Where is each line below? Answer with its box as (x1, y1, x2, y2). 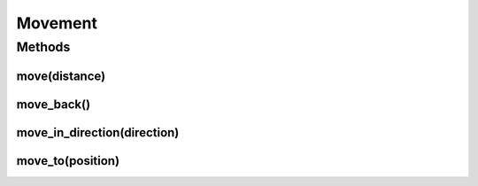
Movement (16, 13, 97, 33)
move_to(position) (16, 153, 119, 168)
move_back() (16, 97, 91, 112)
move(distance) (16, 68, 106, 83)
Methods (16, 39, 71, 55)
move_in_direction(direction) (16, 125, 180, 140)
